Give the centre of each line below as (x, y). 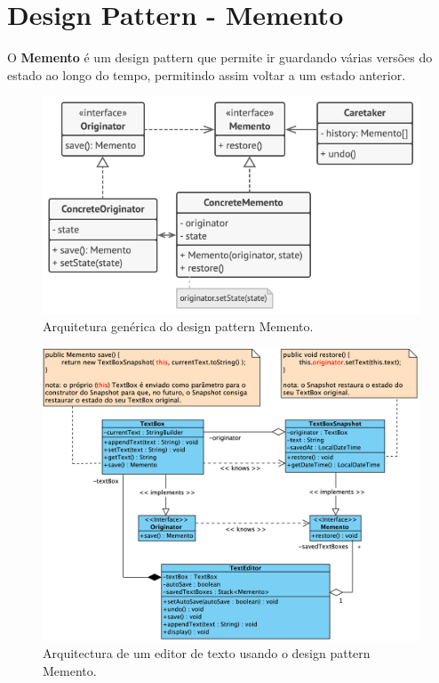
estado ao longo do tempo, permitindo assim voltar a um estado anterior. (207, 74)
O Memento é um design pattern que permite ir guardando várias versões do (220, 57)
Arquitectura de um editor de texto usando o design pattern (207, 653)
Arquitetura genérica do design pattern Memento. (178, 326)
